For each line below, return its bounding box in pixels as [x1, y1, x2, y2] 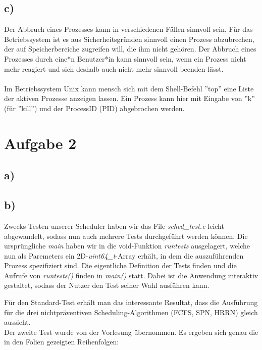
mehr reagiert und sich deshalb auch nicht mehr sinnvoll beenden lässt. [4, 63, 224, 74]
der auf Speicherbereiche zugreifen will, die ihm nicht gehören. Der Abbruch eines [4, 43, 256, 54]
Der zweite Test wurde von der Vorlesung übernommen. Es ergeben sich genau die [4, 326, 258, 337]
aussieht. [4, 317, 31, 327]
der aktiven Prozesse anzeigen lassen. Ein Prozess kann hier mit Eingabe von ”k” [4, 93, 255, 104]
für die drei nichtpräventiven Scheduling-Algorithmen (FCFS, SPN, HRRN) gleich [4, 307, 258, 317]
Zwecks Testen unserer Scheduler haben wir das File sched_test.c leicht [4, 220, 224, 231]
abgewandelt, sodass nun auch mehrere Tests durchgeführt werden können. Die [4, 230, 248, 241]
